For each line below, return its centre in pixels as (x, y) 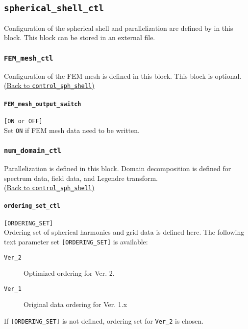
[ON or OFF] (23, 121)
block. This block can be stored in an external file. (80, 37)
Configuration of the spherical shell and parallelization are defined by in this (119, 28)
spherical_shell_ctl (54, 8)
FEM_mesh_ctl (29, 58)
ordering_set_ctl (32, 206)
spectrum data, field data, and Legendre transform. (81, 178)
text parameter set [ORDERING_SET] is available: (76, 241)
